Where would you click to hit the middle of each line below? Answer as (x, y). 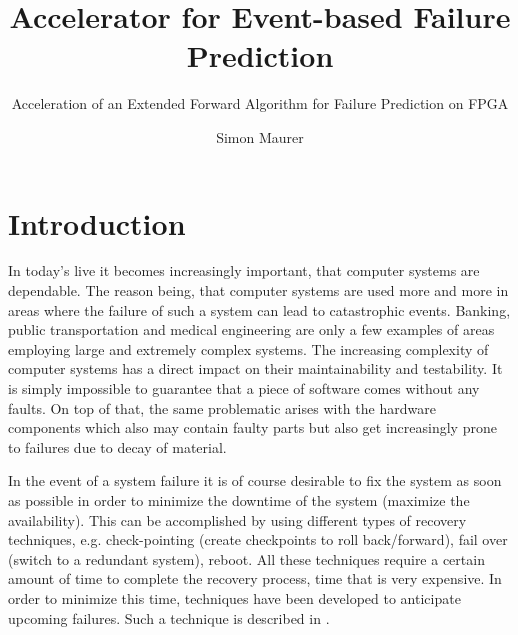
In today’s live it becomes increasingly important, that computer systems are (244, 270)
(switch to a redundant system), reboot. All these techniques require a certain (246, 558)
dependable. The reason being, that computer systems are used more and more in (258, 290)
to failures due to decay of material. (117, 446)
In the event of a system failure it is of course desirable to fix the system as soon (255, 480)
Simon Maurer (260, 136)
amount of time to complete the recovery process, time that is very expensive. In (255, 578)
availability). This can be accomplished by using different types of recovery (237, 519)
